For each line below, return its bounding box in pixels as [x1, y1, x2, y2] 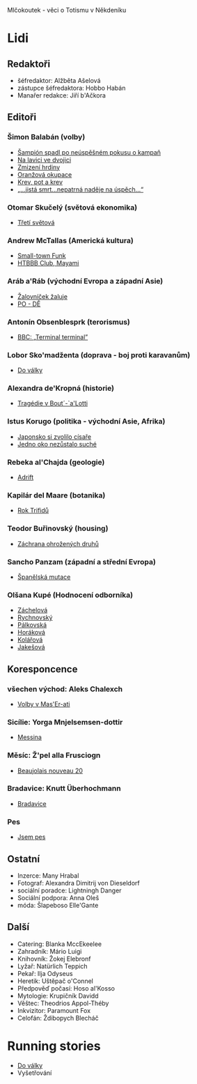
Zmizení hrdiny [17, 163, 61, 171]
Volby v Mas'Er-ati [17, 699, 70, 708]
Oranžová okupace [17, 170, 72, 178]
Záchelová [17, 606, 48, 614]
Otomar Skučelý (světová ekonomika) [7, 202, 138, 212]
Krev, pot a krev [17, 178, 63, 186]
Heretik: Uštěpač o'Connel [17, 977, 94, 985]
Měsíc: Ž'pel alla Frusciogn [7, 750, 101, 760]
